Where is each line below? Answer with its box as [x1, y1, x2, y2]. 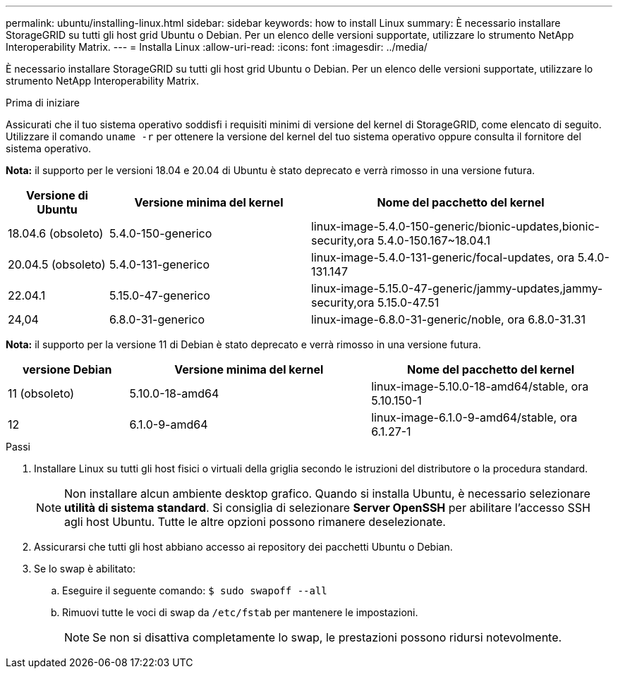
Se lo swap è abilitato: [34, 563, 136, 575]
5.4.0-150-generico [109, 226, 212, 240]
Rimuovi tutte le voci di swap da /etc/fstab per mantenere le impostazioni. [62, 606, 418, 618]
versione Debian [22, 362, 112, 376]
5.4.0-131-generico [109, 257, 210, 271]
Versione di [26, 188, 88, 202]
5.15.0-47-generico [109, 288, 210, 302]
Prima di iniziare [6, 97, 80, 109]
